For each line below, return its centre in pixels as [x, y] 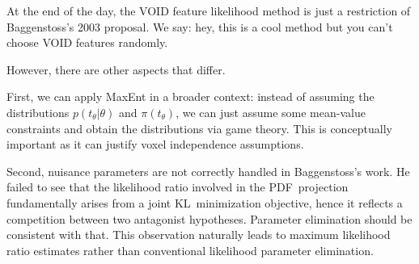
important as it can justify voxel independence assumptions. [155, 144]
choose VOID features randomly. [87, 42]
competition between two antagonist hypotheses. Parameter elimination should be [209, 218]
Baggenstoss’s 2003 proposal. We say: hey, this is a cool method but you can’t [200, 26]
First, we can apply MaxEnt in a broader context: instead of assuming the [190, 96]
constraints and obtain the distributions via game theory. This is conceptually [200, 128]
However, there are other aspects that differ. [116, 69]
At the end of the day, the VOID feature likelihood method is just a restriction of [209, 10]
